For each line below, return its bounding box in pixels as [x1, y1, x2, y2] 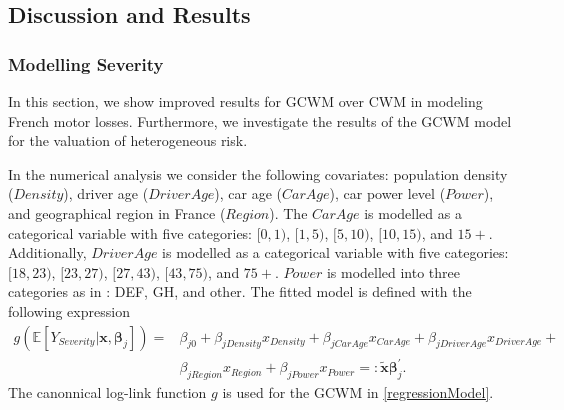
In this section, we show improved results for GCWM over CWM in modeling [8, 91, 483, 111]
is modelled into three [326, 261, 461, 282]
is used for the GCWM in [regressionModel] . [222, 381, 494, 402]
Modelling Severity [8, 51, 164, 76]
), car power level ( [329, 183, 446, 204]
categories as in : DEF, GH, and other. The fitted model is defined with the [8, 281, 472, 302]
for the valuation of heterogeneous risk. [8, 130, 248, 151]
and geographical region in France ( [8, 202, 226, 223]
